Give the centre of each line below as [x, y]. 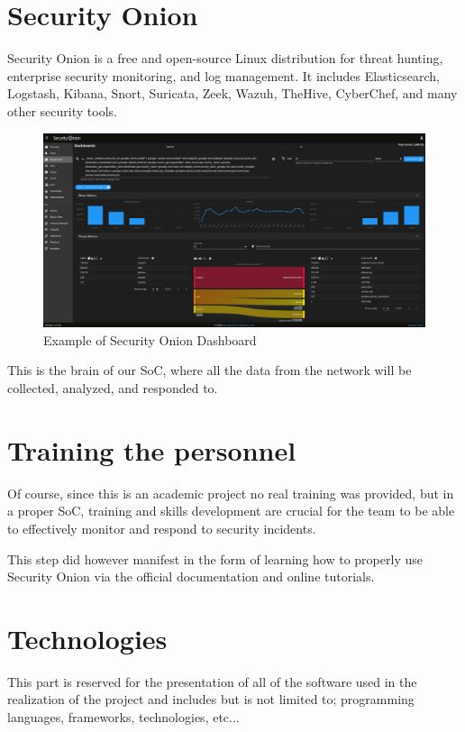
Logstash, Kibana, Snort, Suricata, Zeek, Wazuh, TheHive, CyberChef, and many [232, 93]
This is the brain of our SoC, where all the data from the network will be [210, 370]
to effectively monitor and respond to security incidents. [162, 528]
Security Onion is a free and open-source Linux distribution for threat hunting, [225, 58]
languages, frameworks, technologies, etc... [123, 717]
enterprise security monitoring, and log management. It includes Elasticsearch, [223, 75]
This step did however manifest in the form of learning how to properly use [215, 558]
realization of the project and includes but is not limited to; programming [211, 699]
